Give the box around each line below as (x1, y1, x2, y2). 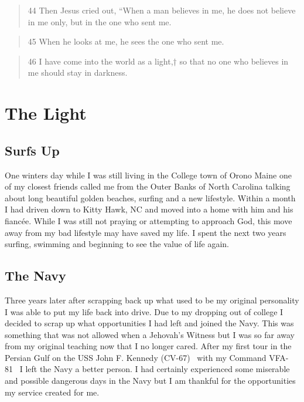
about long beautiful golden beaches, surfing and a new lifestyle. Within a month (5, 191, 296, 204)
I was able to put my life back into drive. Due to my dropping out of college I (5, 305, 283, 317)
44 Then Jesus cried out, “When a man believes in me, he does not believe (28, 4, 296, 16)
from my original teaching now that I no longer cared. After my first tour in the (5, 340, 292, 352)
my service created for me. (5, 386, 100, 398)
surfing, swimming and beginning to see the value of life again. (5, 238, 229, 250)
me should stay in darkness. (28, 66, 128, 79)
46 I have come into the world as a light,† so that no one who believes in (28, 55, 289, 67)
